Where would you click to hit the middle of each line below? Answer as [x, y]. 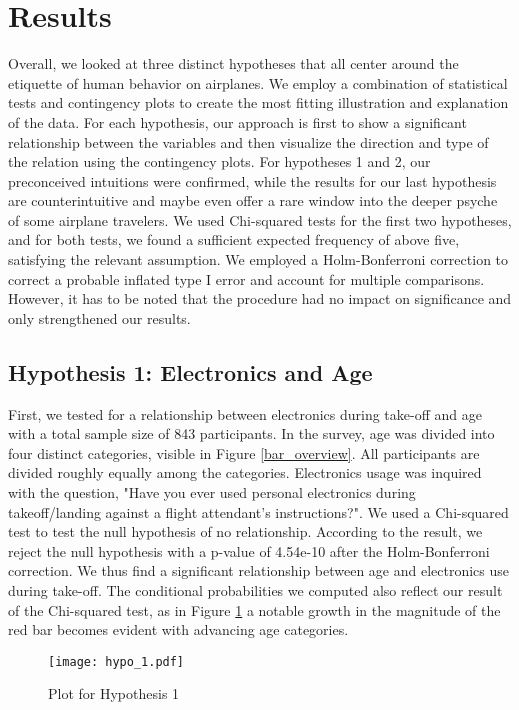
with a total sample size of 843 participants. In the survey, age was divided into [251, 433]
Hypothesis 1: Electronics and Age [190, 371]
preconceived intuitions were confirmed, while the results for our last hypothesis [252, 180]
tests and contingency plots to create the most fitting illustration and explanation [258, 102]
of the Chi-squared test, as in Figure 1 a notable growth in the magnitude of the [254, 609]
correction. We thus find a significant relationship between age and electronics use [259, 570]
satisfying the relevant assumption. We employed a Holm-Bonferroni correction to [258, 259]
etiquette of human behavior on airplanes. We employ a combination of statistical [258, 82]
